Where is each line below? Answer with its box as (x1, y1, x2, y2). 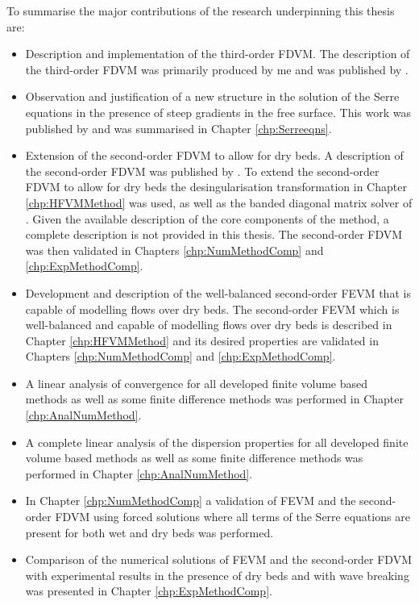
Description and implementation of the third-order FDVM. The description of (25, 45, 410, 62)
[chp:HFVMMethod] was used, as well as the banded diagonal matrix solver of (25, 194, 413, 211)
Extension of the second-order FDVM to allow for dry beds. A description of (25, 147, 404, 164)
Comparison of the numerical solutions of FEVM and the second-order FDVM (25, 551, 413, 568)
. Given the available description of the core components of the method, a (25, 210, 389, 227)
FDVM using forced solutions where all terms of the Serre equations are (55, 508, 410, 525)
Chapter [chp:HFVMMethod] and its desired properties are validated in (25, 332, 379, 348)
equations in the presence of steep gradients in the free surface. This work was (25, 103, 412, 120)
